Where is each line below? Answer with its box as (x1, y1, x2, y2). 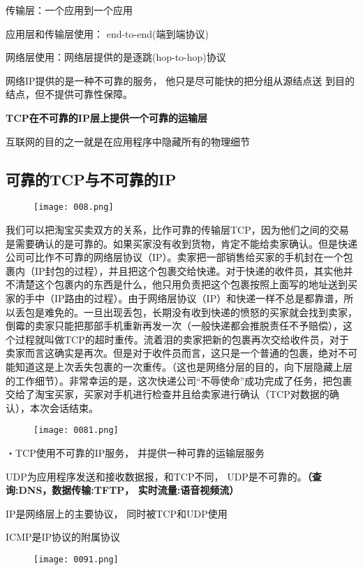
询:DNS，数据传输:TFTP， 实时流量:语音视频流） (6, 483, 239, 497)
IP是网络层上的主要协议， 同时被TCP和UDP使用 (6, 506, 228, 520)
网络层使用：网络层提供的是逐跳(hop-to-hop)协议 (6, 50, 226, 64)
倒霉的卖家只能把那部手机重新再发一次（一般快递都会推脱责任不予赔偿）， (6, 318, 343, 333)
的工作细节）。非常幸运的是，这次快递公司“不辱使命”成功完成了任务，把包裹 (6, 373, 353, 387)
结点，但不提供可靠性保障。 (6, 87, 133, 101)
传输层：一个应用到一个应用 (6, 3, 133, 17)
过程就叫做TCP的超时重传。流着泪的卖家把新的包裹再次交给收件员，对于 (15, 332, 349, 346)
